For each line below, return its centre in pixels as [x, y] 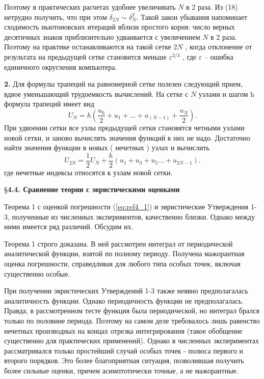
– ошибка [219, 56]
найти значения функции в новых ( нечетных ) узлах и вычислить [107, 147]
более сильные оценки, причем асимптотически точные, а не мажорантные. [121, 370]
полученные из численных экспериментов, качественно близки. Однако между [134, 216]
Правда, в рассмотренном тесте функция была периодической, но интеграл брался [132, 310]
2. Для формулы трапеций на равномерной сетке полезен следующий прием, [124, 84]
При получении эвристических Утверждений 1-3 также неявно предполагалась [126, 291]
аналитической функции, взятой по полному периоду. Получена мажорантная [124, 253]
